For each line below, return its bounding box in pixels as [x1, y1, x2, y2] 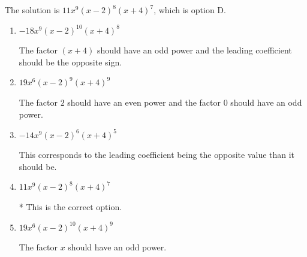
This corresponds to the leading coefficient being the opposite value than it [19, 148, 295, 161]
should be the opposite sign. [19, 55, 122, 68]
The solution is [5, 4, 60, 16]
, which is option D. [153, 4, 226, 16]
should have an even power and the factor [67, 95, 221, 108]
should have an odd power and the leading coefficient [97, 44, 292, 56]
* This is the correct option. [19, 201, 122, 213]
